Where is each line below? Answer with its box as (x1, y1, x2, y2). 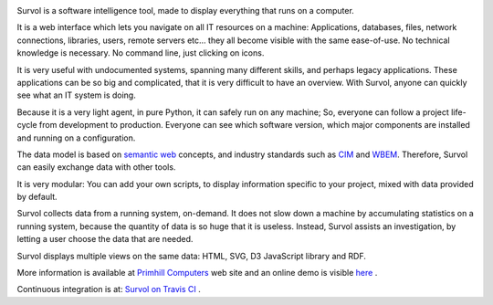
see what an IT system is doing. (16, 89, 136, 100)
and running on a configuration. (16, 132, 136, 143)
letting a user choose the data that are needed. (16, 234, 194, 245)
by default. (16, 192, 58, 203)
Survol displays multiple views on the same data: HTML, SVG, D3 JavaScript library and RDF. (16, 250, 367, 261)
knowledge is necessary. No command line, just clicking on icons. (16, 47, 265, 58)
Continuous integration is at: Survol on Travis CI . (16, 284, 201, 295)
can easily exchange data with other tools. (16, 162, 176, 173)
